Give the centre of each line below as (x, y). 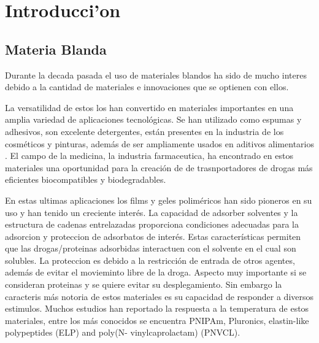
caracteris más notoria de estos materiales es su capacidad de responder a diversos (159, 296)
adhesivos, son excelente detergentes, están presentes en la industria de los (144, 131)
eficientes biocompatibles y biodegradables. (86, 179)
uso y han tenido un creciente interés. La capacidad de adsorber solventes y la (152, 212)
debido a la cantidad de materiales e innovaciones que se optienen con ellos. (147, 87)
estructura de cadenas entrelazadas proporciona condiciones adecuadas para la (152, 224)
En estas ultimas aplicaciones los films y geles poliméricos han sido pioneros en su (159, 200)
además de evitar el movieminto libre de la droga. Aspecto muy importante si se (156, 272)
